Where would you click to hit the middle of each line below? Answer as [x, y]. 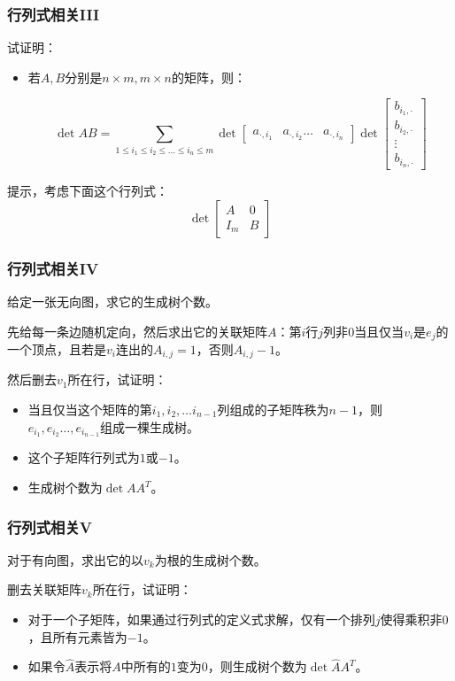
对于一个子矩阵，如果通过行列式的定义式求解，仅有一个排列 [201, 619]
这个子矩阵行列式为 [84, 457]
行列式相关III [54, 14]
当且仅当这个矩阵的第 [90, 410]
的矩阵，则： [208, 77]
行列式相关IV [53, 268]
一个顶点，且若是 [57, 348]
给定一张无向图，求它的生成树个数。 [112, 301]
